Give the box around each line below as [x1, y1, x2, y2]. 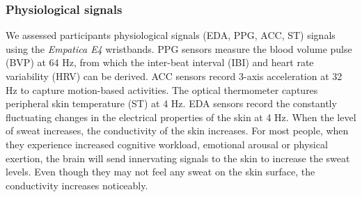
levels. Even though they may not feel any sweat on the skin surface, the [6, 164, 315, 179]
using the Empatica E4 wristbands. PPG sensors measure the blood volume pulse [6, 41, 352, 56]
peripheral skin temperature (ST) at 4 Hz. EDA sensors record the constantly [6, 96, 337, 111]
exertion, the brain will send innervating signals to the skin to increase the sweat [6, 150, 350, 165]
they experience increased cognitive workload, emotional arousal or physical [6, 136, 328, 151]
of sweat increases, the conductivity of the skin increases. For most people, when [6, 123, 349, 138]
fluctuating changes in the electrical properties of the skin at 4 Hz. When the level [6, 109, 356, 124]
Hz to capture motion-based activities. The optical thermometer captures [6, 82, 318, 97]
